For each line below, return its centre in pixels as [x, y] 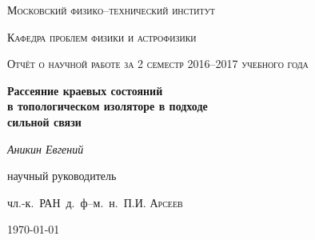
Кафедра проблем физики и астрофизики [102, 36]
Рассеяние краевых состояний [85, 90]
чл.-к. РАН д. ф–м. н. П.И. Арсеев [95, 202]
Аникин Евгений [46, 148]
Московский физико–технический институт [111, 10]
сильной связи [44, 121]
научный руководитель [62, 176]
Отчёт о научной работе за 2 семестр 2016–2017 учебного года [158, 64]
